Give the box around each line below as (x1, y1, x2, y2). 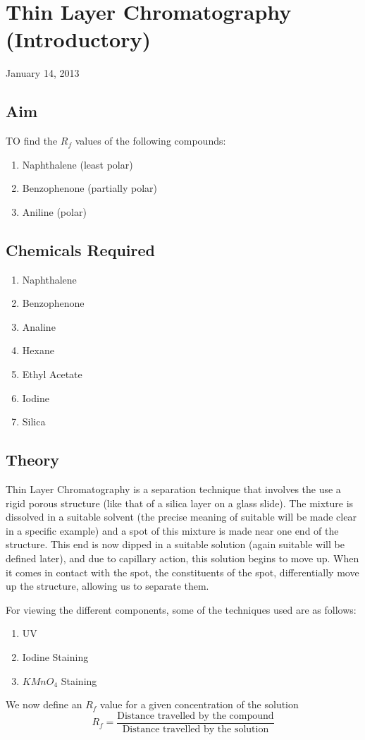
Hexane (22, 343, 54, 358)
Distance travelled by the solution (122, 724, 269, 734)
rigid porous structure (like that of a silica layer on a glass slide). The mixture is (6, 495, 354, 510)
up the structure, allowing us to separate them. (6, 578, 209, 593)
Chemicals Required (6, 238, 155, 260)
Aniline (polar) (22, 204, 87, 219)
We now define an (6, 697, 82, 712)
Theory (6, 449, 60, 471)
